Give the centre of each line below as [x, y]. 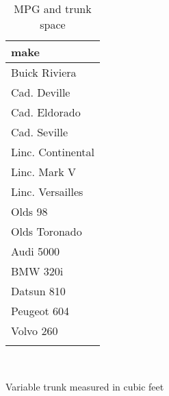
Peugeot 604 [40, 311]
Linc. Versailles [47, 191]
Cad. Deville [41, 92]
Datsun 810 [38, 291]
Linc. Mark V [43, 172]
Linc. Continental [53, 152]
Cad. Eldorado [46, 112]
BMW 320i [37, 271]
